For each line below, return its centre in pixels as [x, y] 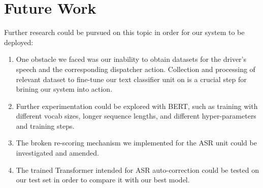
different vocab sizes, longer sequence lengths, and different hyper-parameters [136, 116]
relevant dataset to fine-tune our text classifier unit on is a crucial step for [131, 79]
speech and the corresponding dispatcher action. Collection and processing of [136, 69]
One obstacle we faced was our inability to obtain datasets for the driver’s [131, 59]
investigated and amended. [57, 153]
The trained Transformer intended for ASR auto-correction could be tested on [138, 170]
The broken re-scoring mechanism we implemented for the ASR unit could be [136, 143]
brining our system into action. [64, 89]
